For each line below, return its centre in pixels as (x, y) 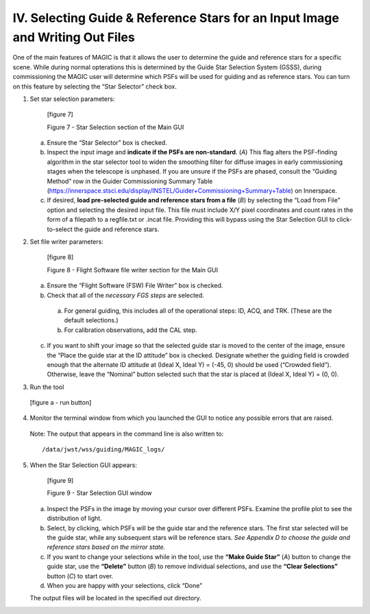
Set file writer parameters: (67, 241)
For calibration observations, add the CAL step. (131, 330)
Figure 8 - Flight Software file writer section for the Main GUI (133, 270)
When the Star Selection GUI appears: (83, 465)
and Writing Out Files (74, 37)
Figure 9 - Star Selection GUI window (99, 493)
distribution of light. (74, 519)
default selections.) (91, 320)
